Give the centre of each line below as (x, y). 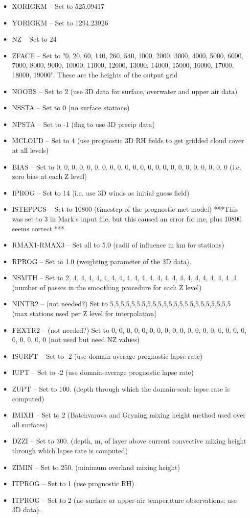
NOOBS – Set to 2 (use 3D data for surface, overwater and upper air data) (125, 91)
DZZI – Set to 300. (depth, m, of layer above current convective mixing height (129, 441)
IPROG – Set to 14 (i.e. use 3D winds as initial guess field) (101, 192)
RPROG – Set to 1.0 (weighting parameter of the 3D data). (102, 261)
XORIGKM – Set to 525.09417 (58, 6)
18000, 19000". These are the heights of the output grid (95, 74)
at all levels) (30, 150)
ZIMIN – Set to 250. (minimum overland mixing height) (96, 467)
